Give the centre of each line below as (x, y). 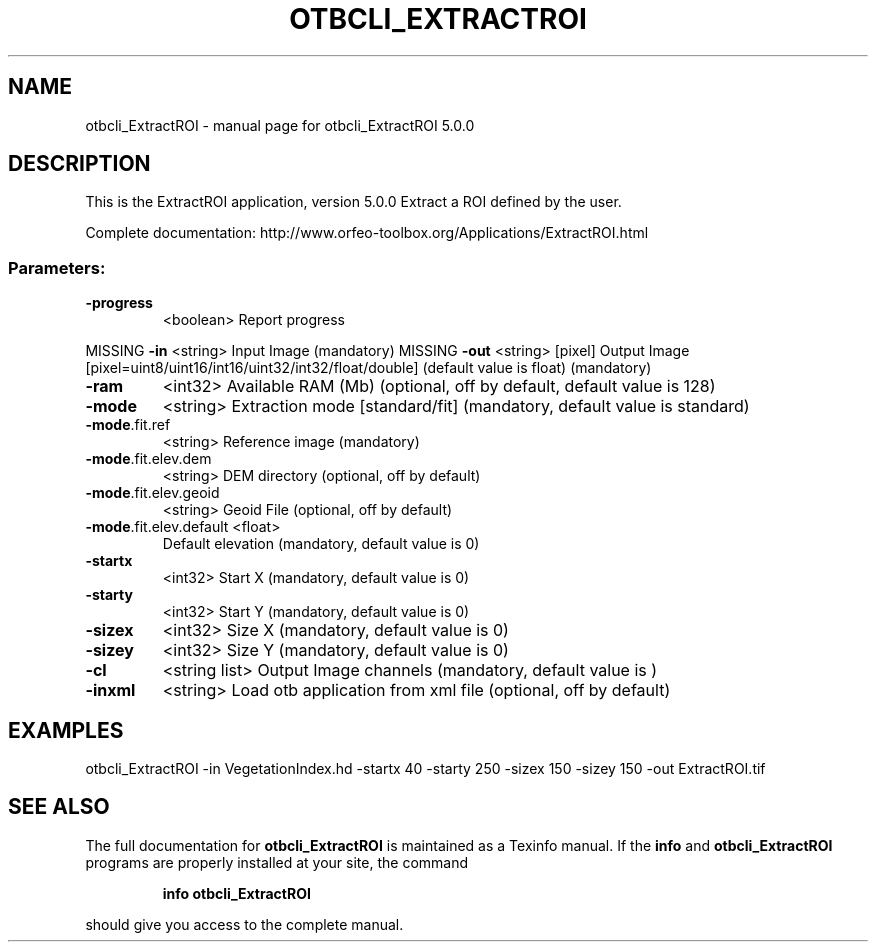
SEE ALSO (59, 807)
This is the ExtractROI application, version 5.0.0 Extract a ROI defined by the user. (353, 202)
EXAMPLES (66, 730)
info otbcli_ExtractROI (236, 893)
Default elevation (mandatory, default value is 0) (321, 544)
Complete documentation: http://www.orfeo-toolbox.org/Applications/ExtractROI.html (367, 233)
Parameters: (57, 267)
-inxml (110, 690)
